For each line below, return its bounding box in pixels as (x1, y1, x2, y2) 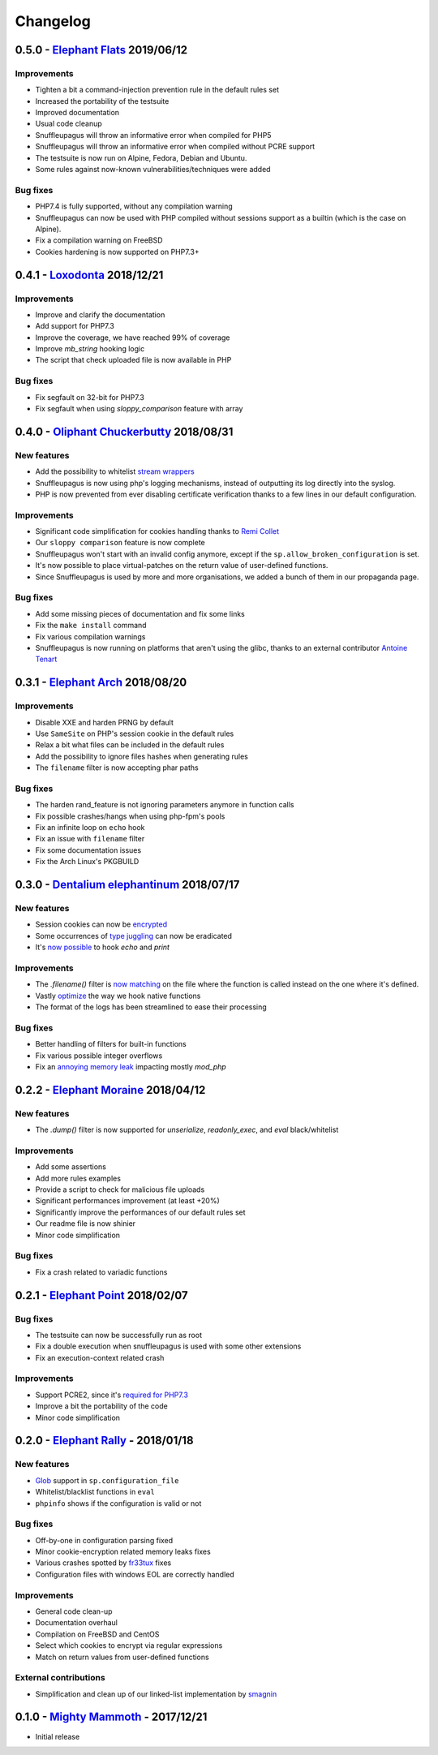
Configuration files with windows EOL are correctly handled (35, 1569, 234, 1579)
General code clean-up (35, 1607, 113, 1616)
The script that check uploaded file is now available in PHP (35, 355, 232, 365)
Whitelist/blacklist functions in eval (35, 1487, 156, 1497)
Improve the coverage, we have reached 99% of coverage (35, 333, 230, 342)
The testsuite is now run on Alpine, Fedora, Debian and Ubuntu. (35, 153, 247, 162)
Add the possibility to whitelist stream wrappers (35, 467, 195, 476)
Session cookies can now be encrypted (35, 919, 168, 929)
